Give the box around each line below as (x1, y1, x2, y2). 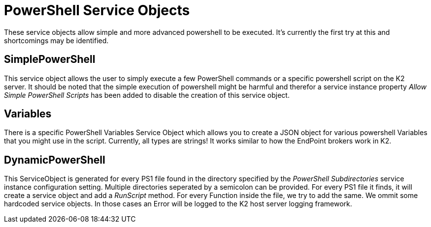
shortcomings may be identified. (4, 36, 109, 45)
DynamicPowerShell (4, 153, 105, 166)
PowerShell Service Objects (4, 2, 190, 19)
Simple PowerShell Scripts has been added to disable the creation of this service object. (4, 90, 290, 99)
